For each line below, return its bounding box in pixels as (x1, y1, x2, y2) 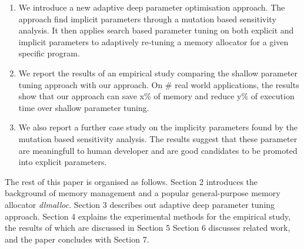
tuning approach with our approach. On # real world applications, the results (18, 78, 299, 90)
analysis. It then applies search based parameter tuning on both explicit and (18, 24, 294, 36)
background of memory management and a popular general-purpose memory (5, 187, 280, 199)
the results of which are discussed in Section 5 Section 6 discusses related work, (5, 221, 290, 234)
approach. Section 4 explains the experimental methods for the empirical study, (5, 210, 291, 222)
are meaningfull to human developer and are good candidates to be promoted (18, 144, 298, 156)
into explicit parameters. (18, 156, 107, 168)
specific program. (18, 47, 80, 59)
